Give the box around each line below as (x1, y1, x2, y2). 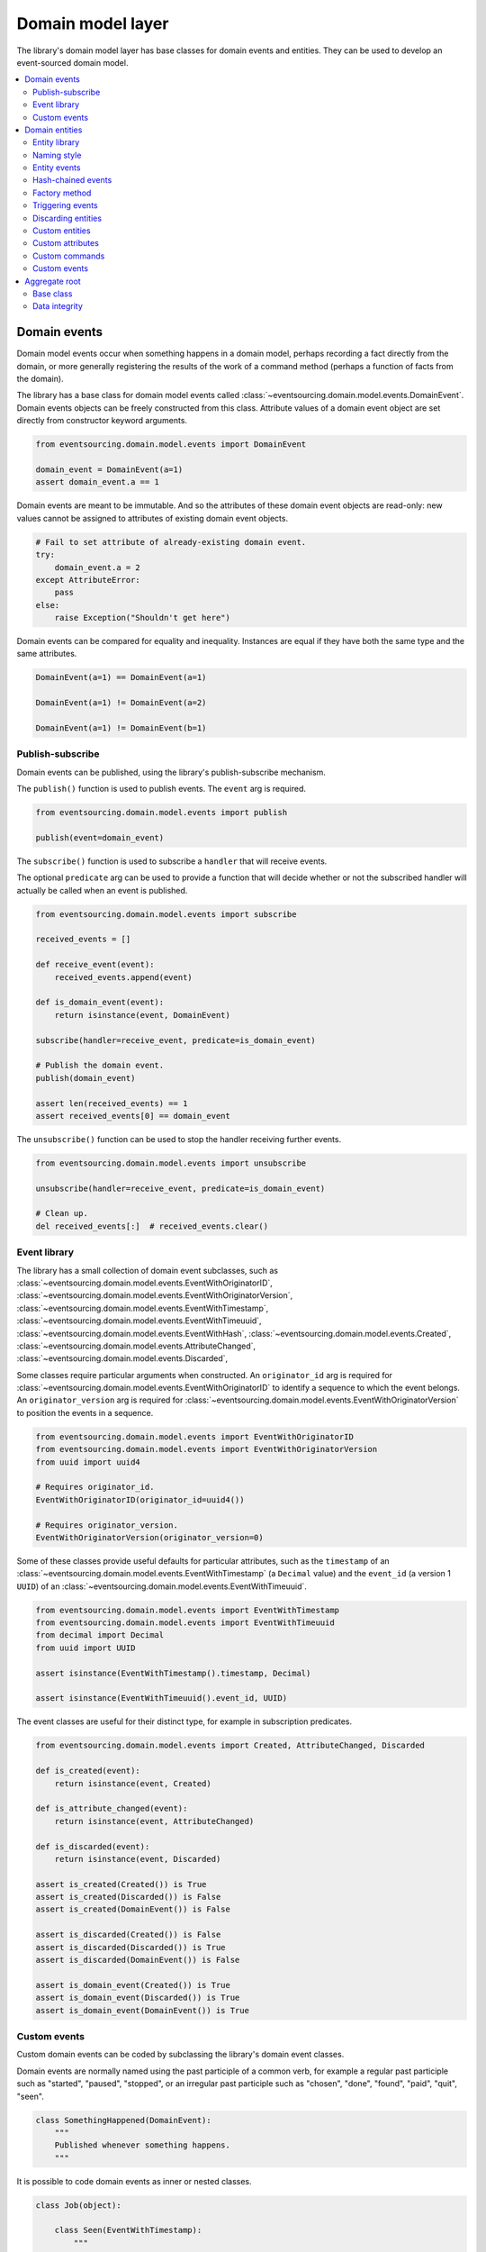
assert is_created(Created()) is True (35, 1879, 207, 1889)
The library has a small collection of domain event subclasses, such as (16, 1265, 279, 1276)
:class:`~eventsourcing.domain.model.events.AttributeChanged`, (16, 1340, 256, 1351)
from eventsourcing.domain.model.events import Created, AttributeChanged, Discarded (35, 1740, 425, 1751)
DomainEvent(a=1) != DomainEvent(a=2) (35, 698, 207, 708)
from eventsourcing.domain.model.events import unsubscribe (35, 1158, 307, 1168)
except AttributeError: (35, 575, 141, 585)
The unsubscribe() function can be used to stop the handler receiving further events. (16, 1133, 342, 1144)
